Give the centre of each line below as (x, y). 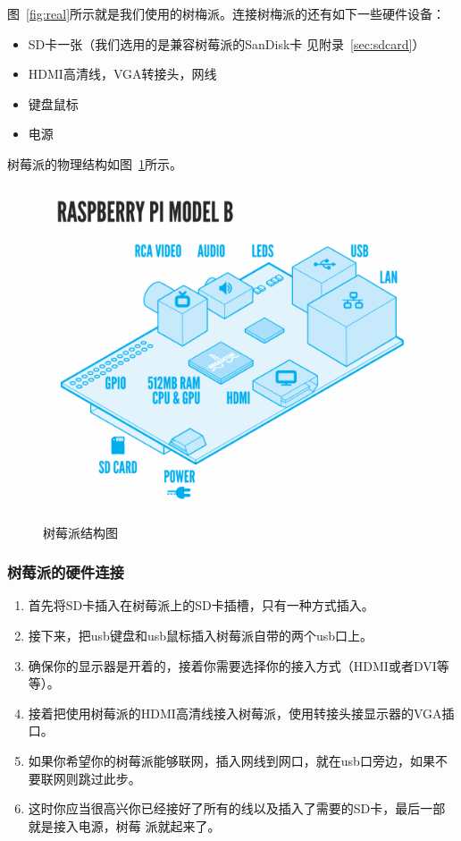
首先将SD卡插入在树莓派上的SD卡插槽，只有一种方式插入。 (201, 605)
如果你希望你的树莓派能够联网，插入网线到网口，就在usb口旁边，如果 (231, 761)
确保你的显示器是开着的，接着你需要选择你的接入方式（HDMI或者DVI (232, 665)
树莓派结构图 (80, 532)
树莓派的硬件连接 (66, 572)
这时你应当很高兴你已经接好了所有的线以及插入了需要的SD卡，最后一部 (237, 808)
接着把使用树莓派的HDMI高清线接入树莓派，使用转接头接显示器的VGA (235, 713)
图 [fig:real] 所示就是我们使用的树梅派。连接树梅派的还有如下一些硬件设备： (226, 13)
